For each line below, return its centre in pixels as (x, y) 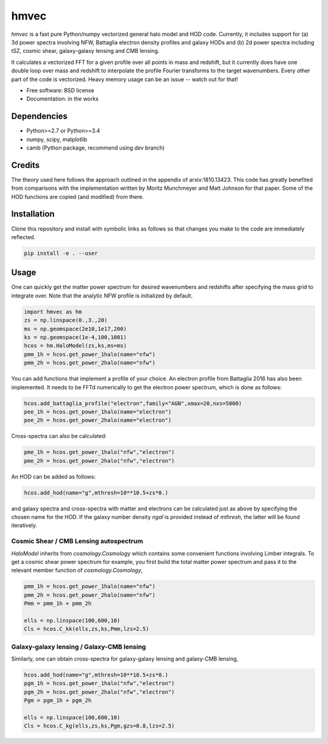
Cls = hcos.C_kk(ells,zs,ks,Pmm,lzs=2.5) (87, 629)
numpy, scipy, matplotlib (57, 139)
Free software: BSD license (60, 90)
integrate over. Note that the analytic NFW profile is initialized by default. (102, 296)
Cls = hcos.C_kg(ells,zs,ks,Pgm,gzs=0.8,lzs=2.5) (99, 726)
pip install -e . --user (61, 253)
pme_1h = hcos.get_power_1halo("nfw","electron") (99, 452)
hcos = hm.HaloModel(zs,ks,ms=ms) (75, 346)
